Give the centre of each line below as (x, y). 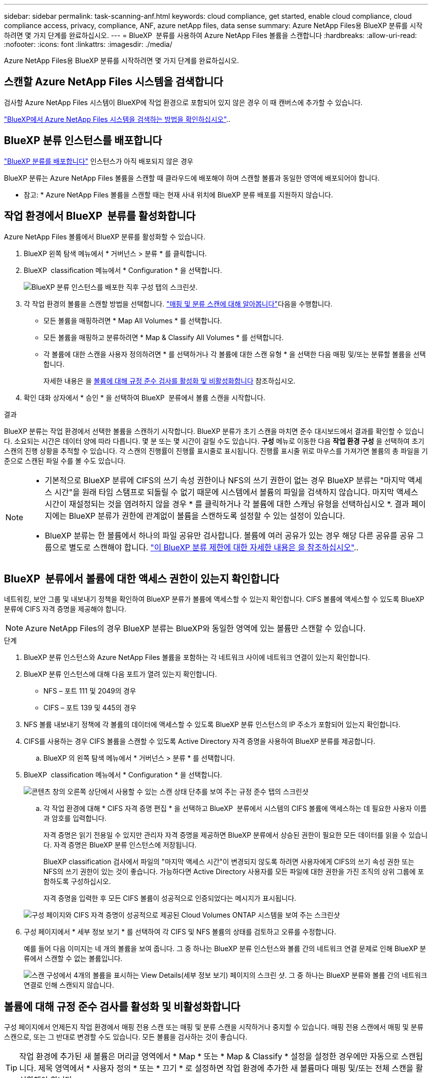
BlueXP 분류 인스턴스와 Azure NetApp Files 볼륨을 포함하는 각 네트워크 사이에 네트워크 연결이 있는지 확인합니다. (197, 657)
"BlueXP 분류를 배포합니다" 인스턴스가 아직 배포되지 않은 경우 (99, 161)
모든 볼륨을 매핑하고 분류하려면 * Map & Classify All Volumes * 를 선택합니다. (163, 337)
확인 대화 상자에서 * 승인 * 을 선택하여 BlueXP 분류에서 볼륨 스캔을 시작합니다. (144, 397)
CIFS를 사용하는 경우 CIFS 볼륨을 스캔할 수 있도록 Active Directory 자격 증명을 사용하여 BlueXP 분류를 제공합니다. (199, 741)
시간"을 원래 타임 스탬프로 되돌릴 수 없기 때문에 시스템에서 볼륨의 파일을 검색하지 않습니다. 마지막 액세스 (236, 492)
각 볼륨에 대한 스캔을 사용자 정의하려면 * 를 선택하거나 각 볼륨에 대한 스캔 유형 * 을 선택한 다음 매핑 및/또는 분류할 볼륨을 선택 (235, 354)
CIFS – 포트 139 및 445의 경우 (90, 708)
